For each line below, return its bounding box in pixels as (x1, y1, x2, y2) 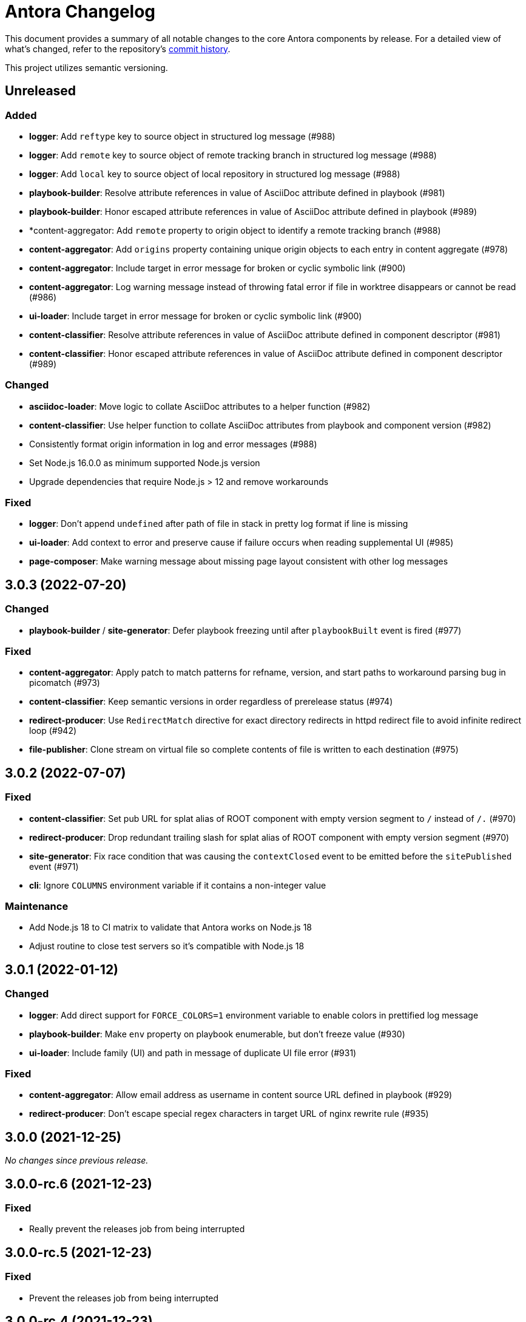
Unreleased (5, 83, 76, 99)
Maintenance (5, 900, 69, 913)
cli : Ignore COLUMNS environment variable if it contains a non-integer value (29, 880, 326, 890)
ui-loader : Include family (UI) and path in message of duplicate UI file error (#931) (29, 1047, 357, 1058)
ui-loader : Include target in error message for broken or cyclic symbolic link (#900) (29, 310, 362, 321)
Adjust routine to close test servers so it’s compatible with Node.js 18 (29, 941, 305, 952)
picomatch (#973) (29, 677, 100, 688)
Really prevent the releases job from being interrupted (29, 1224, 245, 1235)
